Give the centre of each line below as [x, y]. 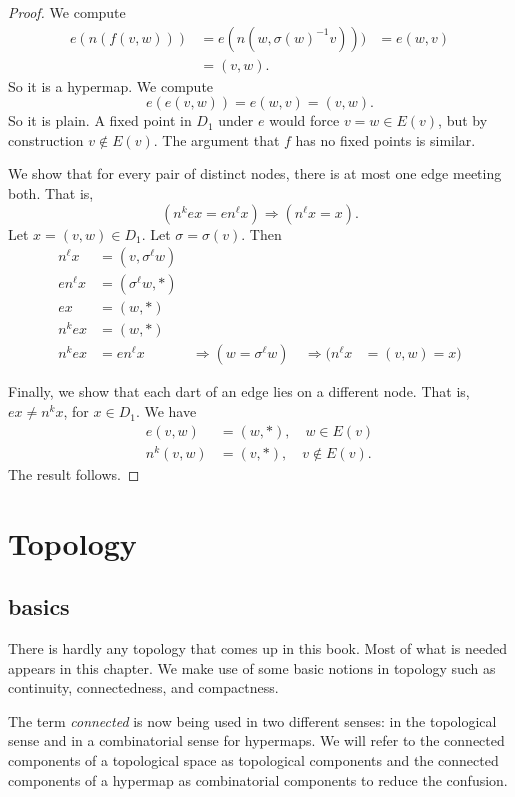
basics [39, 606]
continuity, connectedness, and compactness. [143, 687]
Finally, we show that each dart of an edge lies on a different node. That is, [239, 391]
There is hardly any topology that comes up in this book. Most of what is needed [258, 647]
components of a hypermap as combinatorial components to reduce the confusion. [258, 779]
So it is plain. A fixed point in [100, 120]
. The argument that [216, 139]
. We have [166, 411]
